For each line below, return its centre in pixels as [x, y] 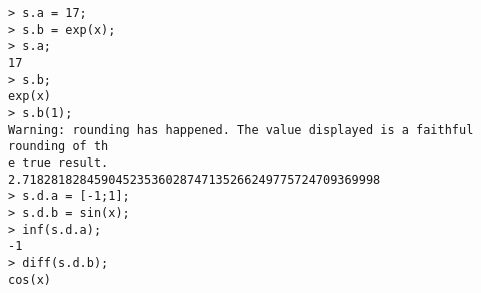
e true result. [58, 162]
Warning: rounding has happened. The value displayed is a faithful [241, 129]
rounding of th [58, 146]
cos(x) [29, 279]
